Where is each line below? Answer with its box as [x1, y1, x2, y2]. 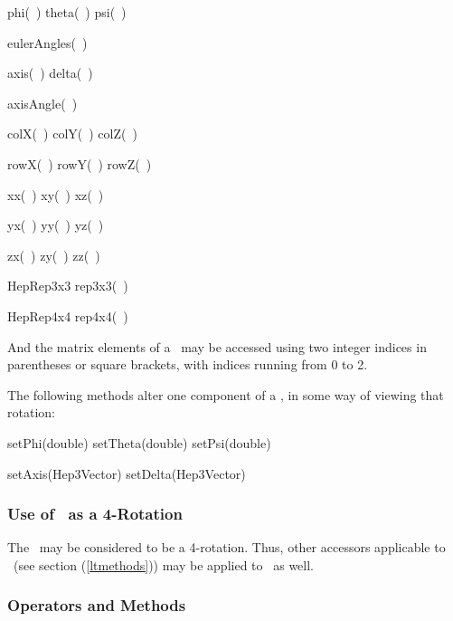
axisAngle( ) [7, 93, 78, 112]
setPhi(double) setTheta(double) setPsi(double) [7, 433, 271, 452]
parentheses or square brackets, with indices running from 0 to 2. [7, 355, 368, 374]
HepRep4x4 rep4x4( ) [7, 306, 128, 325]
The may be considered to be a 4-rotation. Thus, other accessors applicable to [7, 538, 446, 557]
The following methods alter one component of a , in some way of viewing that [7, 385, 444, 404]
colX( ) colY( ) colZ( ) [7, 124, 137, 143]
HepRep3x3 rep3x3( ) [7, 276, 128, 295]
